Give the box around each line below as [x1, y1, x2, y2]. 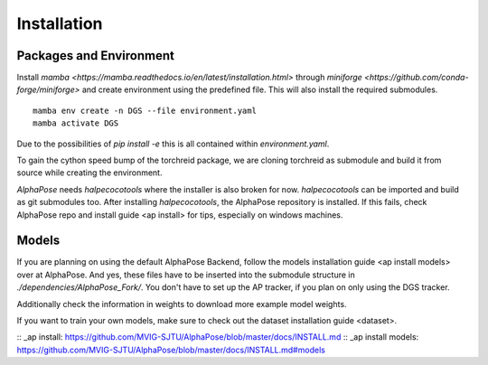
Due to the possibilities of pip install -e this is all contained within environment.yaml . [16, 138, 330, 149]
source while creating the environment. [16, 167, 163, 178]
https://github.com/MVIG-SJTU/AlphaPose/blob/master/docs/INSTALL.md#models [16, 344, 325, 355]
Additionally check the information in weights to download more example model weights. [16, 298, 347, 309]
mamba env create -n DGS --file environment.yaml [33, 105, 258, 116]
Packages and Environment [16, 48, 175, 63]
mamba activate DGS [33, 118, 119, 128]
